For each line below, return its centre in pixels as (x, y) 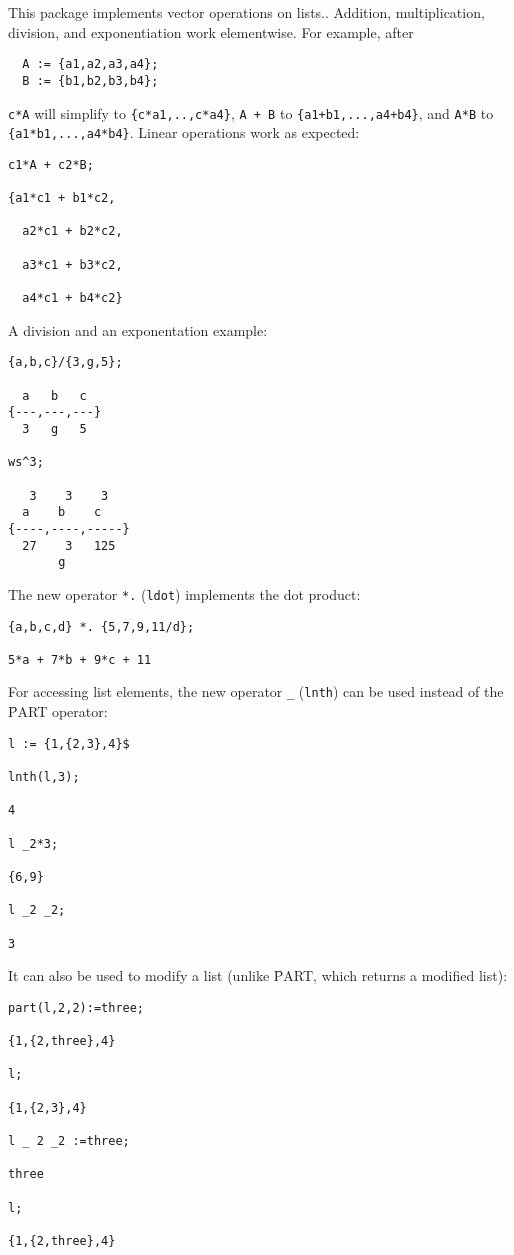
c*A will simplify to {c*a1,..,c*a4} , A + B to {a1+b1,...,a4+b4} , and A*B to (251, 112)
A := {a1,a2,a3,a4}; (90, 64)
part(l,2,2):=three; (76, 1007)
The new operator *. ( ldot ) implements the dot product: (184, 593)
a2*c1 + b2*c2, (72, 231)
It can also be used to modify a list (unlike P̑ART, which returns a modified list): (258, 975)
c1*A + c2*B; (51, 164)
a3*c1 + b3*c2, (72, 264)
